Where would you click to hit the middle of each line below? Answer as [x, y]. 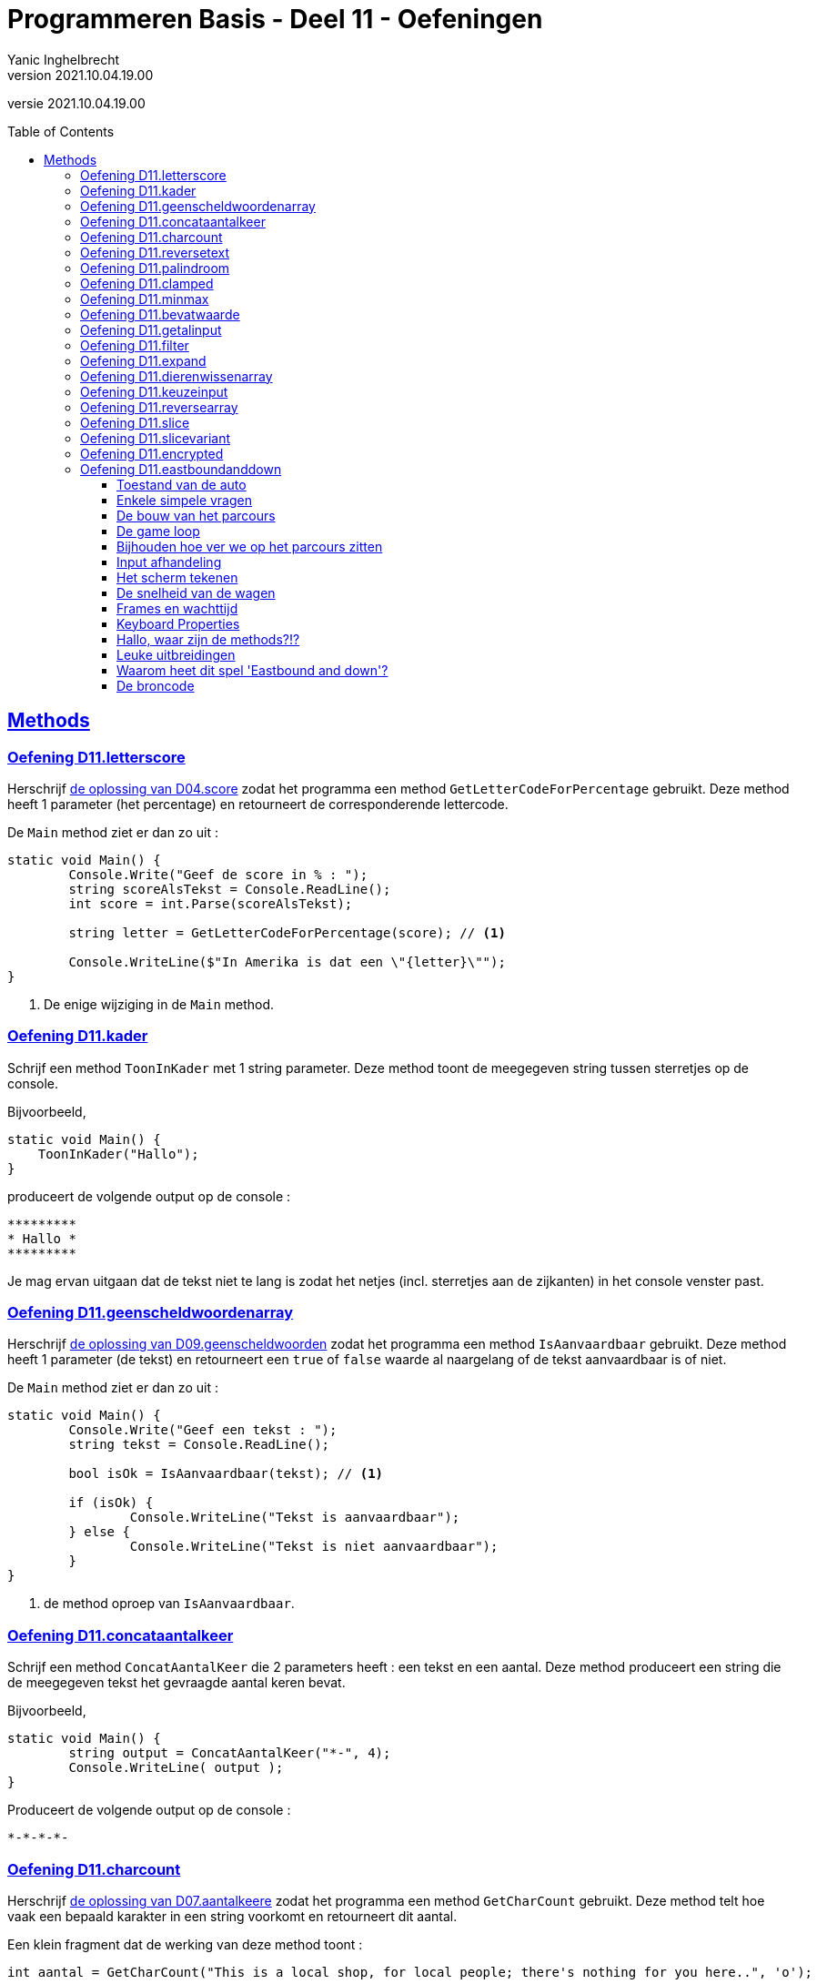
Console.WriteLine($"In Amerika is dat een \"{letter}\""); [287, 962]
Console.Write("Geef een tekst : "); [203, 1430]
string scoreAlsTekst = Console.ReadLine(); [230, 889]
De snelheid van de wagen [196, 592]
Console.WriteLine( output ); [176, 1768]
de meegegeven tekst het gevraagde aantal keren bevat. [177, 1683]
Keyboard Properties [178, 623]
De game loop [158, 531]
